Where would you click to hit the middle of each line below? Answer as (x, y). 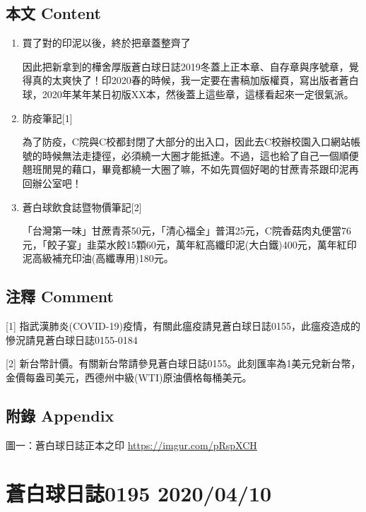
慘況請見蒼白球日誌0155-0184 (72, 339)
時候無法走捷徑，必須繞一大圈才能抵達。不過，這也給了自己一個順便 (200, 155)
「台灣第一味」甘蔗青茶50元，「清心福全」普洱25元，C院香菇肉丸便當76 (187, 231)
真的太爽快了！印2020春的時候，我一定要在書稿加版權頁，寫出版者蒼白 (195, 80)
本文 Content (53, 13)
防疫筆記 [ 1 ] (47, 118)
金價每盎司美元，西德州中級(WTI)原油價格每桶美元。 (129, 377)
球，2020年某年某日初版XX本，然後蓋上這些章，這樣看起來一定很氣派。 (188, 94)
